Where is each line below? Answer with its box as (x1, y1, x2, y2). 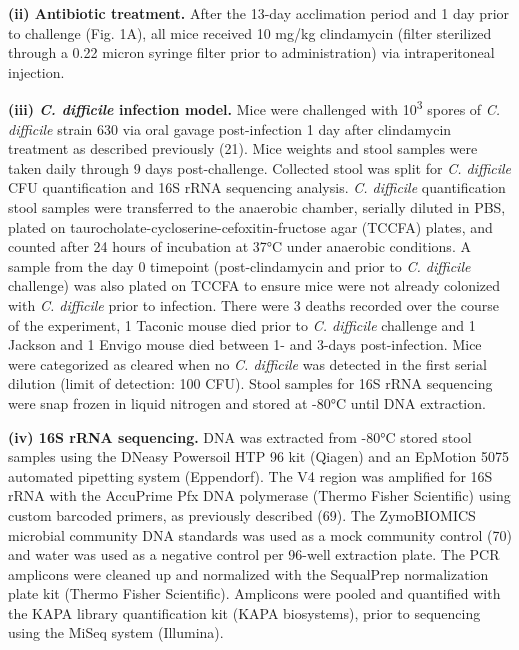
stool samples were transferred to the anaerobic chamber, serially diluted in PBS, (8, 197, 506, 217)
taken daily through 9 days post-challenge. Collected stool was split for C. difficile (8, 157, 512, 178)
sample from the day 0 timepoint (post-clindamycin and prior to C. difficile (8, 255, 471, 276)
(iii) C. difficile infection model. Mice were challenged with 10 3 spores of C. (8, 96, 501, 120)
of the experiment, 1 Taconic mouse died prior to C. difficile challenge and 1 (8, 314, 476, 335)
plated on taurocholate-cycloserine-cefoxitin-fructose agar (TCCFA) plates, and (8, 216, 493, 237)
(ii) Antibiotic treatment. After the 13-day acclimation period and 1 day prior (8, 3, 510, 23)
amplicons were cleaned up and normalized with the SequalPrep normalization (8, 563, 489, 584)
